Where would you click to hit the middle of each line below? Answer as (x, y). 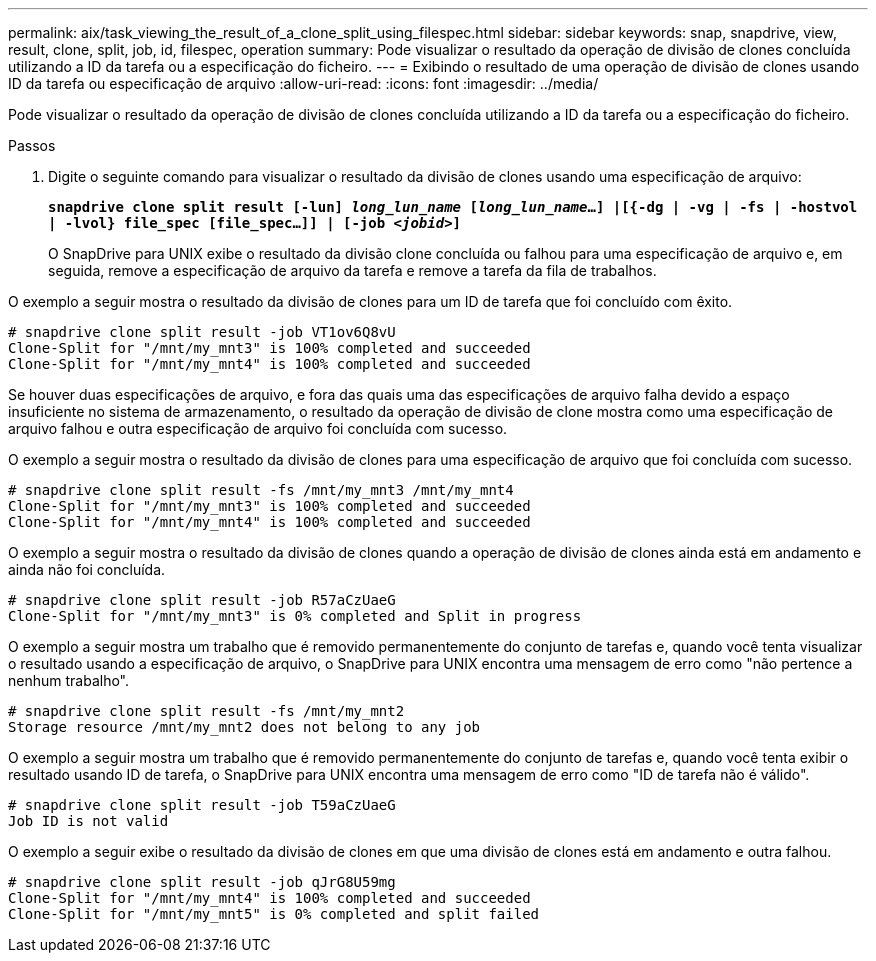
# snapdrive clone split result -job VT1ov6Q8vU (202, 332)
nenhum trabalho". (69, 680)
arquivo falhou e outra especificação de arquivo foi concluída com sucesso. (258, 428)
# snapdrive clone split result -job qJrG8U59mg (202, 882)
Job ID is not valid (88, 821)
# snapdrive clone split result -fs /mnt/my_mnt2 (206, 711)
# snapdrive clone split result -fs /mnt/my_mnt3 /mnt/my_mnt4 (261, 490)
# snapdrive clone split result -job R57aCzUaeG (202, 600)
